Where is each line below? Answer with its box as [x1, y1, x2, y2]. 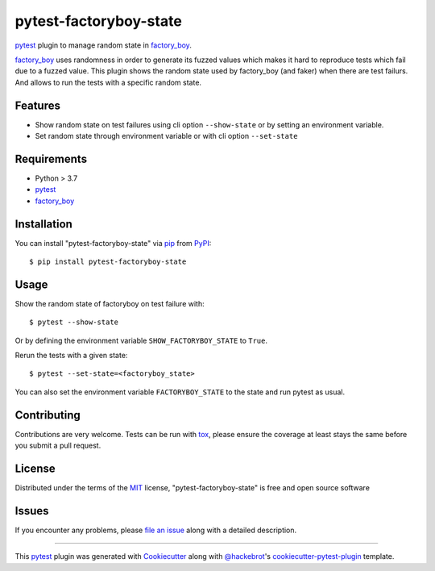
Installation [14, 217, 72, 231]
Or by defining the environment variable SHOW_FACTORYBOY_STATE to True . [14, 336, 268, 345]
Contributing [14, 408, 81, 422]
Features [14, 98, 60, 112]
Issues [14, 504, 49, 518]
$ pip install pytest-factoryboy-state [29, 257, 187, 266]
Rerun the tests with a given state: [14, 351, 128, 361]
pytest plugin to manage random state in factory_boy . [14, 40, 193, 50]
